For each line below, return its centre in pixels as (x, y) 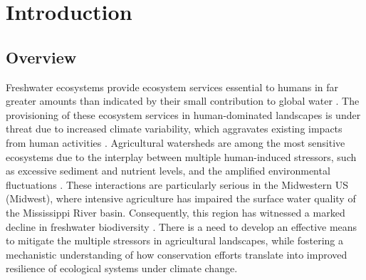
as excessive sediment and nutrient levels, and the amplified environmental (168, 171)
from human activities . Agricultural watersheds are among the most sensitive (176, 142)
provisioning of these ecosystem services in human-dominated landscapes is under (183, 114)
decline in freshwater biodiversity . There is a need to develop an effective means (182, 226)
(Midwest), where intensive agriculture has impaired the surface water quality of (181, 198)
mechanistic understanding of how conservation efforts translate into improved (177, 254)
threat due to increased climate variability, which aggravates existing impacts (174, 129)
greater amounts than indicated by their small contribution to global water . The (183, 101)
